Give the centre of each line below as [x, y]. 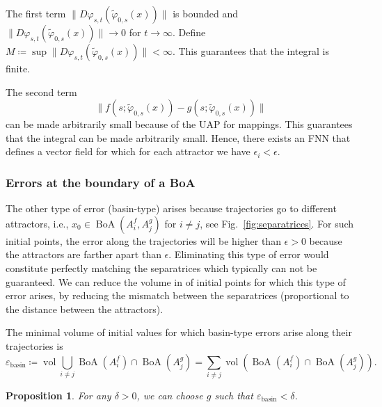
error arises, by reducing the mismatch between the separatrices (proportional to [177, 295]
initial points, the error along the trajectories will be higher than [143, 240]
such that [234, 395]
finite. [18, 68]
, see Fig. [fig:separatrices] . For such [277, 223]
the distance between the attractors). [85, 309]
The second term [41, 91]
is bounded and [206, 13]
